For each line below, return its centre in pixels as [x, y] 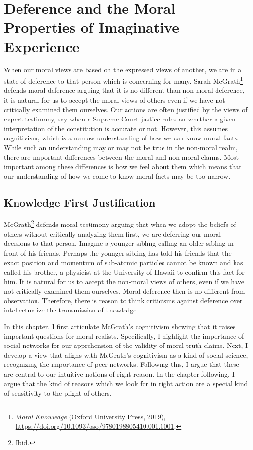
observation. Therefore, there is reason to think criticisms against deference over [123, 300]
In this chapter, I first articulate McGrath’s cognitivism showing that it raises [120, 326]
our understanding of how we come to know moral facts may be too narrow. [117, 176]
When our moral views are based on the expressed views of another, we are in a [123, 69]
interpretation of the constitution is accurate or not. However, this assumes [116, 128]
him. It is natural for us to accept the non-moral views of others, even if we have [124, 281]
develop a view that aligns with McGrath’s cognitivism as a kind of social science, [126, 355]
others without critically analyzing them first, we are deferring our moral [113, 234]
